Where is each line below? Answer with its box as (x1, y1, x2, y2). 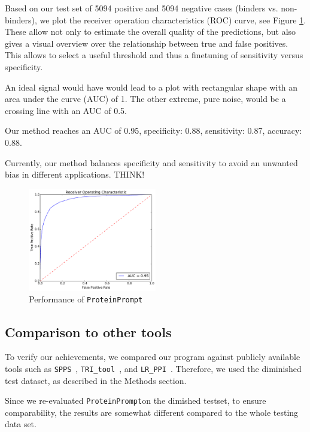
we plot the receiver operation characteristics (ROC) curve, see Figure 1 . (39, 13, 306, 26)
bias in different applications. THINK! (5, 168, 145, 181)
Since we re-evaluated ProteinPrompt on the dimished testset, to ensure (5, 394, 266, 407)
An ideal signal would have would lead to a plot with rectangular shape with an (5, 80, 298, 93)
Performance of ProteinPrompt (29, 293, 143, 305)
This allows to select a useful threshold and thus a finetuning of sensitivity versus (5, 49, 303, 61)
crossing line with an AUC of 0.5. (5, 104, 127, 116)
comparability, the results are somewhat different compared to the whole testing (5, 406, 299, 418)
